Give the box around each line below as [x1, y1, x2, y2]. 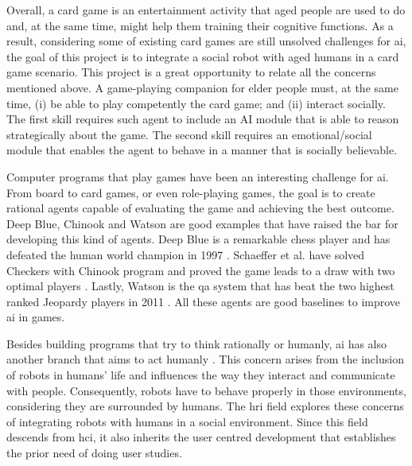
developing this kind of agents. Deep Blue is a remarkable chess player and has [6, 231, 391, 247]
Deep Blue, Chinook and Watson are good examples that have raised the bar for [6, 215, 398, 231]
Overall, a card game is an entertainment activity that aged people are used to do [6, 2, 406, 17]
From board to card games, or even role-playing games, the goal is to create [6, 184, 375, 200]
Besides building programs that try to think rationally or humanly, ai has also [6, 335, 387, 351]
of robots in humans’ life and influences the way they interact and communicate [6, 367, 395, 383]
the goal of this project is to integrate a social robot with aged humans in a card [6, 48, 399, 64]
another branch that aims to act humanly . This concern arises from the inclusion [6, 351, 404, 367]
